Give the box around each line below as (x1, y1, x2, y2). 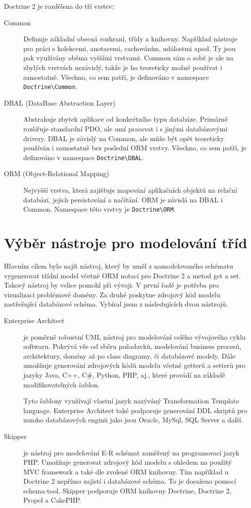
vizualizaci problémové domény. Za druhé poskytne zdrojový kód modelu (4, 289, 220, 299)
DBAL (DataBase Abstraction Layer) (4, 97, 116, 108)
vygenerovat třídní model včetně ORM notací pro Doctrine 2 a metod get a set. (4, 270, 241, 280)
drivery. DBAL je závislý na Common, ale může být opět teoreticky (23, 133, 224, 143)
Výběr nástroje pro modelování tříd (4, 233, 248, 253)
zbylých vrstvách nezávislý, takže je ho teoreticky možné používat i (23, 62, 222, 72)
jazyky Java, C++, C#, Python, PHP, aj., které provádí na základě (23, 369, 225, 380)
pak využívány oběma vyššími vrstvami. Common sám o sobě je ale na (23, 53, 234, 63)
